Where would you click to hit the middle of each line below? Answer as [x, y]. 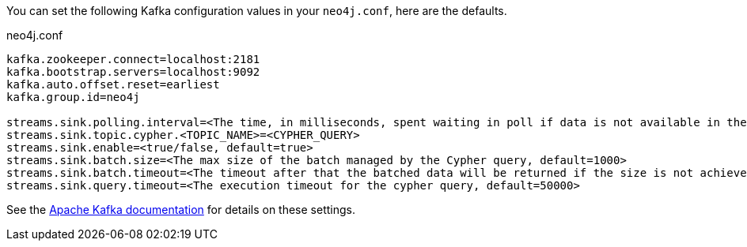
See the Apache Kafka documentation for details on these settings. [181, 210]
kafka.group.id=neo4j [73, 97]
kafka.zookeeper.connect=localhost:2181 [133, 59]
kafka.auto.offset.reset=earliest [113, 84]
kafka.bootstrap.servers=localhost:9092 [133, 72]
